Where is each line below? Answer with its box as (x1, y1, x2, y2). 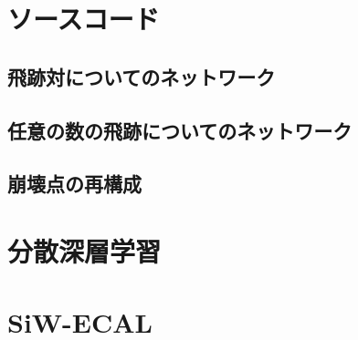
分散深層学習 (7, 232, 162, 269)
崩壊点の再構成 (7, 170, 142, 198)
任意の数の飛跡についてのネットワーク (7, 116, 353, 144)
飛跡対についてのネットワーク (7, 62, 276, 90)
